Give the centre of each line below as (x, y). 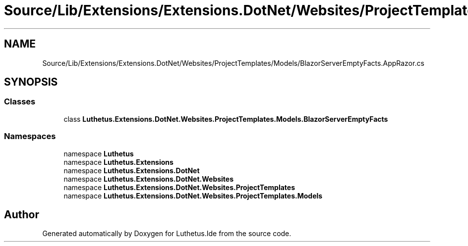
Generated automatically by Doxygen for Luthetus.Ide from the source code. (167, 234)
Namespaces (30, 136)
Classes (20, 102)
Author (22, 214)
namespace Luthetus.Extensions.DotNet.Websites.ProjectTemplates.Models (193, 196)
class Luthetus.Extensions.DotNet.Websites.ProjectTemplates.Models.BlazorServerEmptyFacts (226, 119)
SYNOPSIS (31, 82)
